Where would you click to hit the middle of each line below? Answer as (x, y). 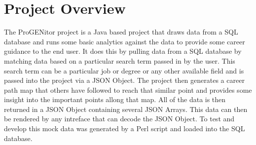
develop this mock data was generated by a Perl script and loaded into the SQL (125, 128)
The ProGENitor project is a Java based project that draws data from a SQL (121, 32)
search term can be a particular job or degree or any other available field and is (124, 70)
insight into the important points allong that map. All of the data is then (115, 99)
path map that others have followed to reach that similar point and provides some (128, 90)
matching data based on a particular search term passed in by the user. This (120, 60)
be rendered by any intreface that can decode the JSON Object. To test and (119, 119)
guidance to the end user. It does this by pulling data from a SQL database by (123, 51)
